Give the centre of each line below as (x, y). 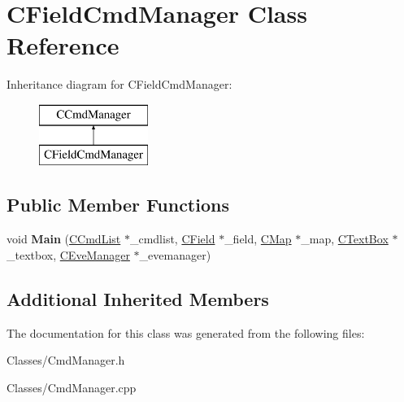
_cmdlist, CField (172, 239)
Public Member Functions (118, 205)
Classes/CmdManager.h (66, 360)
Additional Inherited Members (138, 298)
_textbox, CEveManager (68, 254)
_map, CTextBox (345, 239)
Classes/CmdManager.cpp (72, 387)
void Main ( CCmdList (64, 239)
